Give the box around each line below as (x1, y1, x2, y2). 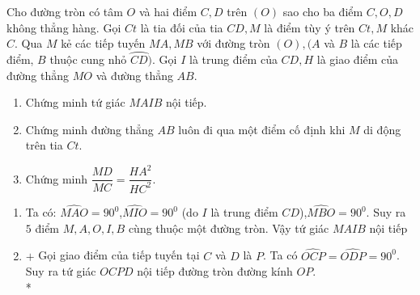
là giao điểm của (316, 51, 399, 67)
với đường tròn (197, 35, 270, 52)
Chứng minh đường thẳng (25, 120, 154, 137)
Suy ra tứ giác (25, 263, 96, 280)
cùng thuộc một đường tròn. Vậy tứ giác (128, 219, 329, 236)
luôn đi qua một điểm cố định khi (178, 120, 346, 137)
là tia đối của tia (140, 19, 223, 36)
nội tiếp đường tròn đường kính (137, 263, 293, 280)
